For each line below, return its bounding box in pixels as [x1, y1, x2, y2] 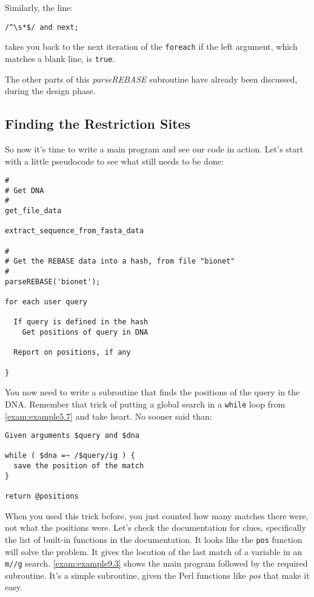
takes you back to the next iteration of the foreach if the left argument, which [5, 40, 298, 53]
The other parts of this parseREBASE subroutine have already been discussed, [5, 72, 298, 85]
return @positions [5, 492, 79, 501]
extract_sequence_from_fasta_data [5, 227, 144, 236]
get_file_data [5, 206, 62, 216]
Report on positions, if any [13, 348, 131, 357]
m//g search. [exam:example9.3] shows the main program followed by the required [5, 557, 308, 570]
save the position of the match [13, 462, 144, 471]
